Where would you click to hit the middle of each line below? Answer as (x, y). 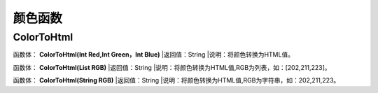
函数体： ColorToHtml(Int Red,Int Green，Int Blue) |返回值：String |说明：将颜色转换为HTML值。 (153, 55)
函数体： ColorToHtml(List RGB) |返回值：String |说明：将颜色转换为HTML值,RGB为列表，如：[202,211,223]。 (172, 67)
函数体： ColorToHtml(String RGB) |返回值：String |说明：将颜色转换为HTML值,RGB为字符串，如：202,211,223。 (176, 80)
